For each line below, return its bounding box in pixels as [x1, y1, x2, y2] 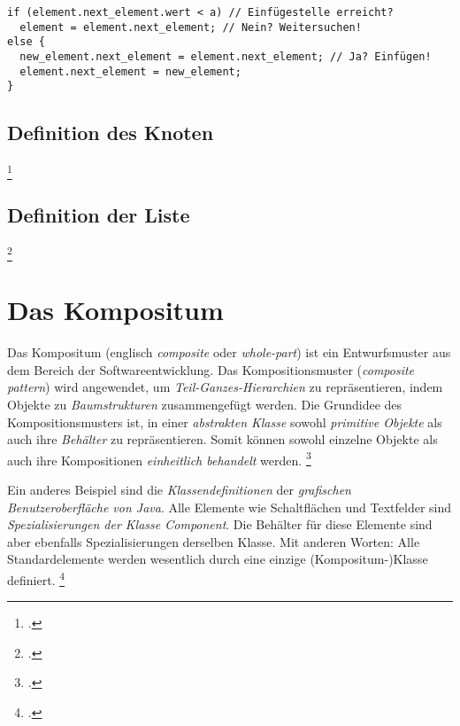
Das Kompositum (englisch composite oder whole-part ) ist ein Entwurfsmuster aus [7, 343, 451, 362]
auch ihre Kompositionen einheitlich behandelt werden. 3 [7, 448, 311, 469]
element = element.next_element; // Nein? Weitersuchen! [19, 20, 362, 34]
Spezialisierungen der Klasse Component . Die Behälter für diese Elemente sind [7, 515, 433, 534]
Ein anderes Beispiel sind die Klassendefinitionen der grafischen [7, 480, 351, 498]
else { [7, 35, 45, 49]
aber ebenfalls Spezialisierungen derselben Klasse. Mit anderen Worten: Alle [7, 532, 420, 550]
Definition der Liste [7, 200, 190, 228]
